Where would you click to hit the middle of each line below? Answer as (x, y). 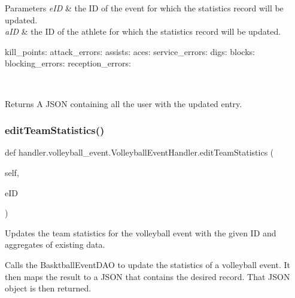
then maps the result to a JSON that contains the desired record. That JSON (147, 276)
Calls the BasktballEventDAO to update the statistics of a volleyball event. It (147, 264)
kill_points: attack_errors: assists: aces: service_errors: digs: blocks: (130, 51)
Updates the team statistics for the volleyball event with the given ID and (141, 232)
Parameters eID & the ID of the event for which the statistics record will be (144, 8)
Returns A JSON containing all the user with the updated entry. (124, 103)
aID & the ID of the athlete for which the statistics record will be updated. (143, 31)
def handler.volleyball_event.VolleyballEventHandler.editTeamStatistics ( (139, 152)
